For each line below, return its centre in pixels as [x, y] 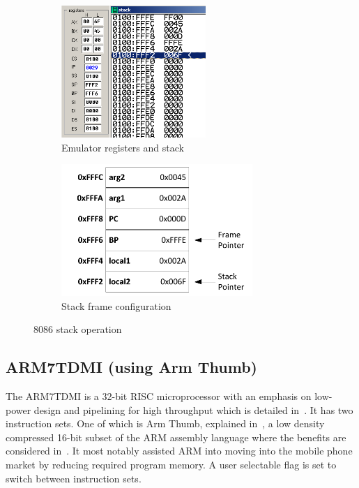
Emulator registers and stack [123, 147]
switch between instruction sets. [74, 478]
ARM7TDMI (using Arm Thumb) [131, 367]
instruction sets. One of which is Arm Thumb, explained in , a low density [165, 423]
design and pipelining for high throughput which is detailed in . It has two [193, 409]
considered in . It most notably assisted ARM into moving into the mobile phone [179, 451]
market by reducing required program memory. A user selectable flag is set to [171, 465]
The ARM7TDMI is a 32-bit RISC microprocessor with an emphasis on [159, 396]
